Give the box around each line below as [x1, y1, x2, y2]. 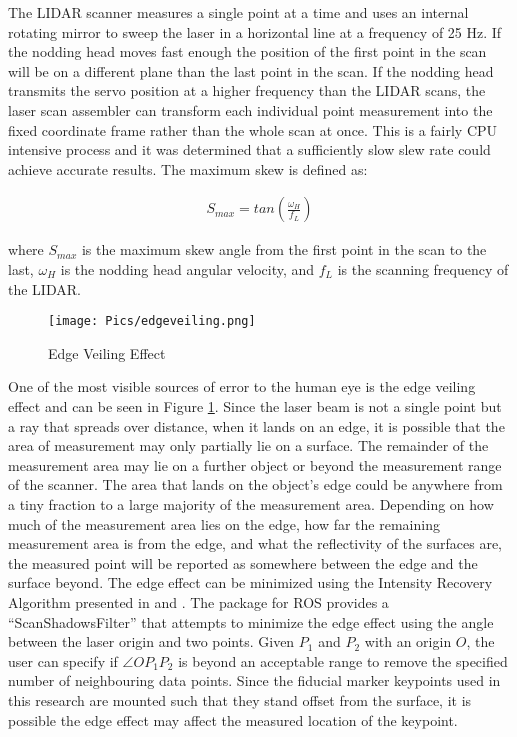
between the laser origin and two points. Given [8, 631, 295, 652]
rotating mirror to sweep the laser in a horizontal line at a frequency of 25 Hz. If [8, 21, 502, 42]
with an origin [364, 631, 452, 652]
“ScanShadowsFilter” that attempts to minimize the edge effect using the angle [8, 611, 494, 632]
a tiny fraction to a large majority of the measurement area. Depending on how [8, 493, 494, 514]
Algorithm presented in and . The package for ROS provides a [8, 591, 389, 612]
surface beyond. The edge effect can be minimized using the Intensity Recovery [8, 572, 493, 593]
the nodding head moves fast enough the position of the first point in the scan [8, 41, 487, 62]
